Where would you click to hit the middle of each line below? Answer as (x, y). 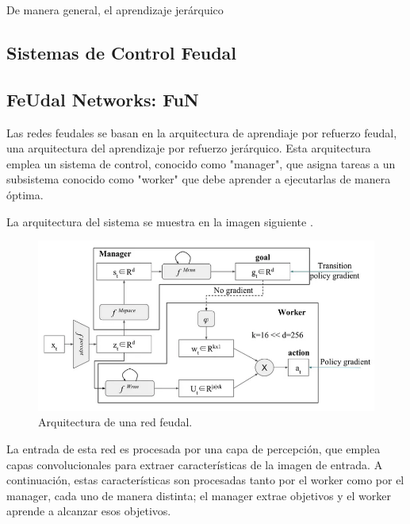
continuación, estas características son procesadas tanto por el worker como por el (205, 480)
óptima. (25, 194)
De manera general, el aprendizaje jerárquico (115, 10)
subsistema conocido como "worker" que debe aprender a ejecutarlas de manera (199, 179)
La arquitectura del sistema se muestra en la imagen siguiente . (160, 221)
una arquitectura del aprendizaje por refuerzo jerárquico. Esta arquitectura (189, 148)
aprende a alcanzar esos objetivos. (89, 511)
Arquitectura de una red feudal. (115, 422)
